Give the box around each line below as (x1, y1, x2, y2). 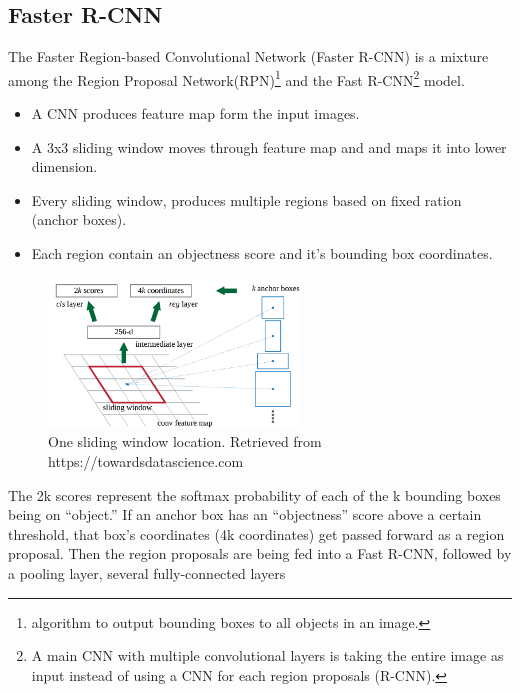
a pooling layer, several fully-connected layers (8, 562, 286, 583)
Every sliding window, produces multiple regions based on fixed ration (31, 189, 462, 210)
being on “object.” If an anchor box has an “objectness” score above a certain (8, 504, 482, 525)
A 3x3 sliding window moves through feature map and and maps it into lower (31, 136, 507, 157)
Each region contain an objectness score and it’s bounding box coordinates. (31, 243, 493, 264)
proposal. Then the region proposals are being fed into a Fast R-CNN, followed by (8, 543, 512, 564)
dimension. (31, 156, 98, 177)
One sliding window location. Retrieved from (48, 431, 322, 452)
